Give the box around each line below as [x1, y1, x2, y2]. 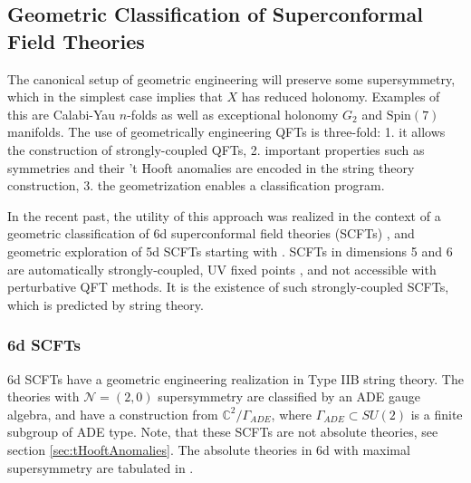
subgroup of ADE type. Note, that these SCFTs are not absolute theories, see [7, 422, 438, 441]
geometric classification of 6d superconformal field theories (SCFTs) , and [7, 224, 415, 243]
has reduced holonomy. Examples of [241, 87, 440, 106]
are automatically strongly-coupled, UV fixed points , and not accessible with [7, 259, 437, 278]
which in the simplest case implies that [7, 87, 223, 106]
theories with [7, 387, 80, 406]
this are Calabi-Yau [7, 104, 116, 123]
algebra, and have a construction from [7, 404, 218, 423]
